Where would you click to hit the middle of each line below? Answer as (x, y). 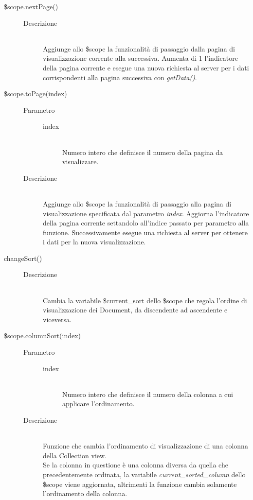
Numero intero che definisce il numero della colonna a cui (148, 394)
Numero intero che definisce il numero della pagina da (143, 152)
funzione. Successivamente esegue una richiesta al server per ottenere (145, 232)
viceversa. (57, 319)
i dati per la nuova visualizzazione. (94, 242)
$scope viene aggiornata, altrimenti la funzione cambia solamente (140, 484)
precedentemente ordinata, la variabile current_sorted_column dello (144, 474)
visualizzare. (81, 162)
